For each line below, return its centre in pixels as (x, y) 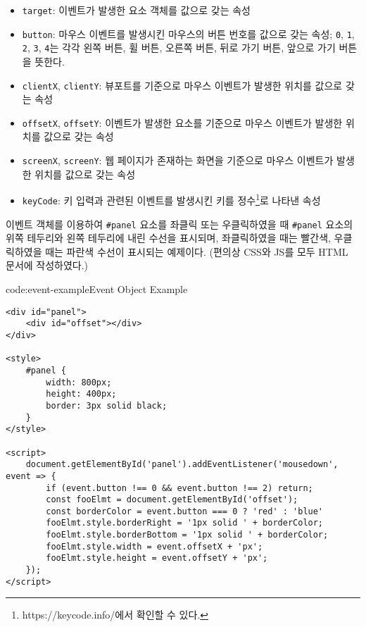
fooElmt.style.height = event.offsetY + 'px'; (157, 558)
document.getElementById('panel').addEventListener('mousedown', (182, 465)
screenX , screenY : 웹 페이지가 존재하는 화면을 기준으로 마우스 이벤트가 (178, 160)
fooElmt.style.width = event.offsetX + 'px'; (154, 546)
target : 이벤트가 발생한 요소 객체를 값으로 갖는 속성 (136, 10)
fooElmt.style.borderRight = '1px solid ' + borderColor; (185, 523)
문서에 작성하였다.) (47, 265)
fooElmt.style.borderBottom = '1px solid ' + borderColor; (187, 535)
